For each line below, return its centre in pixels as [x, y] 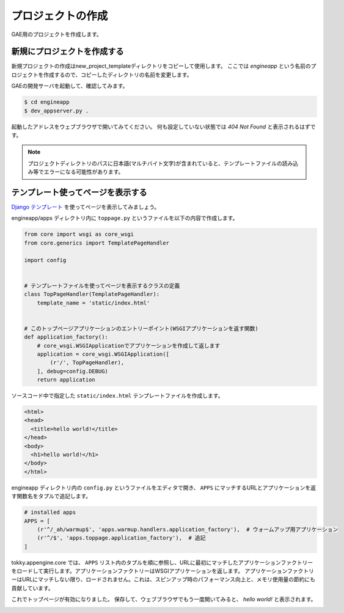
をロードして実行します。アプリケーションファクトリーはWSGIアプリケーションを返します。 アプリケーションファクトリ [163, 571]
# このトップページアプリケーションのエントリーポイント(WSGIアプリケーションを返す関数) [141, 328]
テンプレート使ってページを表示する [79, 192]
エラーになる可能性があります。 [84, 172]
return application [66, 380]
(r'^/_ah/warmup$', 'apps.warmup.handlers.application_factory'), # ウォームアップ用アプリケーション [188, 529]
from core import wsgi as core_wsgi [79, 234]
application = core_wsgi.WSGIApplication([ [103, 354]
